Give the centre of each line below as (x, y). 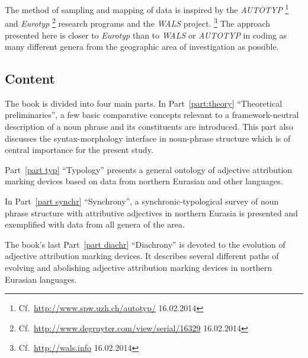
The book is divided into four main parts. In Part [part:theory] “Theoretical (144, 103)
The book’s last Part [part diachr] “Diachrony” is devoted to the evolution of (145, 244)
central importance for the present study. (79, 150)
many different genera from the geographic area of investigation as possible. (142, 47)
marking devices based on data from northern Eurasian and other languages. (144, 181)
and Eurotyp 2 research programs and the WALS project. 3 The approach (138, 22)
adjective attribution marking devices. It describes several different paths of (142, 256)
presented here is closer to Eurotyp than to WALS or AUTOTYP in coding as (146, 35)
